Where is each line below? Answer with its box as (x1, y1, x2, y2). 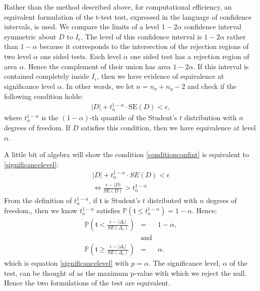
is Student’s (104, 195, 141, 206)
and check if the (187, 80, 237, 91)
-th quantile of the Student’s (89, 112, 177, 123)
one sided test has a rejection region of (130, 51, 249, 61)
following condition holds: (4, 91, 83, 102)
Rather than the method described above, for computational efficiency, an (4, 2, 232, 12)
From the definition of (4, 195, 72, 206)
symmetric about (4, 31, 56, 41)
